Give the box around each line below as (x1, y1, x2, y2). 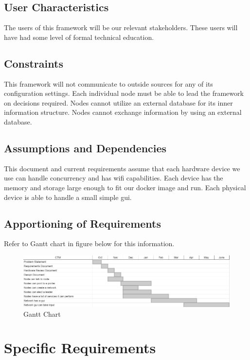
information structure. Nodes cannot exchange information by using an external (4, 107, 242, 117)
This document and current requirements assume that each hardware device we (4, 163, 240, 173)
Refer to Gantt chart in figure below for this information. (4, 238, 175, 249)
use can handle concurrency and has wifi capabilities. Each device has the (4, 173, 223, 183)
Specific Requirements (4, 337, 156, 357)
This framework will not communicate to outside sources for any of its (4, 78, 213, 89)
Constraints (4, 55, 63, 71)
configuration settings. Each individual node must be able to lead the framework (4, 88, 244, 98)
